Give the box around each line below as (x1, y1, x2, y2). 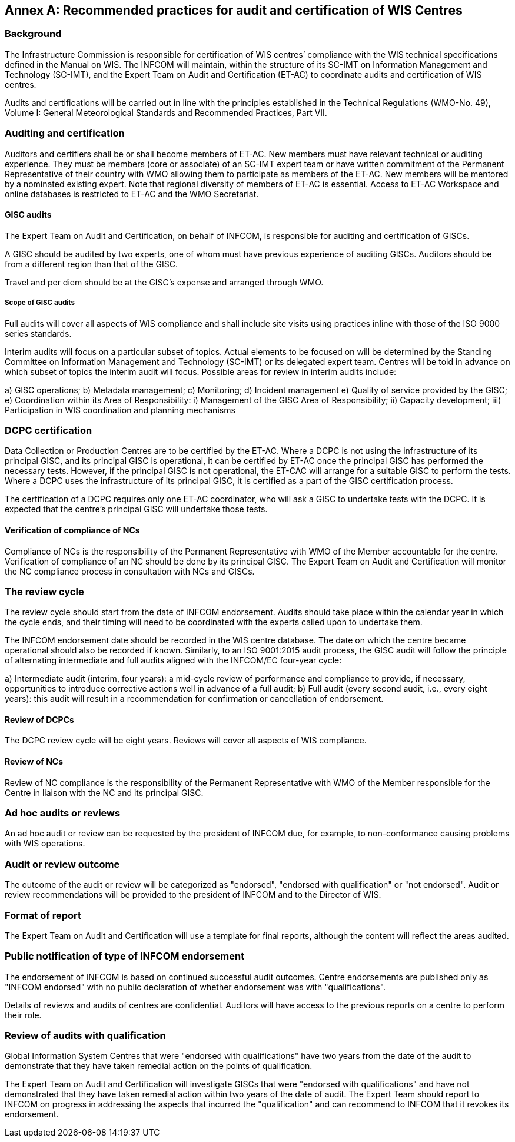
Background (5, 28, 62, 40)
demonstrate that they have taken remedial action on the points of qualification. (5, 1061, 313, 1071)
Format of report (5, 909, 81, 921)
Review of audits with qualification (5, 1030, 166, 1042)
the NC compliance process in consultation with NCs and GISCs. (5, 566, 255, 576)
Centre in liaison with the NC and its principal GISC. (5, 787, 204, 798)
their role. (5, 1010, 42, 1020)
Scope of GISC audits (5, 298, 75, 307)
